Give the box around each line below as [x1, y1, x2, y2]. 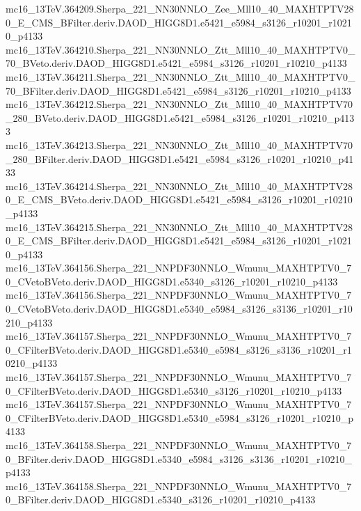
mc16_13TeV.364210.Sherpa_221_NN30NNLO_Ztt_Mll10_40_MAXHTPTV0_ [6, 42, 355, 56]
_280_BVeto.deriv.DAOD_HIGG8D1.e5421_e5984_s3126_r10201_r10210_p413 [6, 110, 355, 125]
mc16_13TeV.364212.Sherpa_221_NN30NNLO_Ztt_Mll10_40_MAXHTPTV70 [6, 97, 353, 111]
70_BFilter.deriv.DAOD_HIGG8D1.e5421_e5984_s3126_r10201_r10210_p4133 [6, 83, 351, 97]
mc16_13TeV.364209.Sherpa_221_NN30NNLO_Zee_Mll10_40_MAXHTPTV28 [6, 1, 354, 15]
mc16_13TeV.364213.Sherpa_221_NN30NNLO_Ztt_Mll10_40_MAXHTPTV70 [6, 137, 353, 152]
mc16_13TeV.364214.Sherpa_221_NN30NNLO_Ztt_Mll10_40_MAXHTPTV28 [6, 178, 353, 193]
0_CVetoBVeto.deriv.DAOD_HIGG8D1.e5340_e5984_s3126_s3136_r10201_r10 [6, 301, 353, 316]
